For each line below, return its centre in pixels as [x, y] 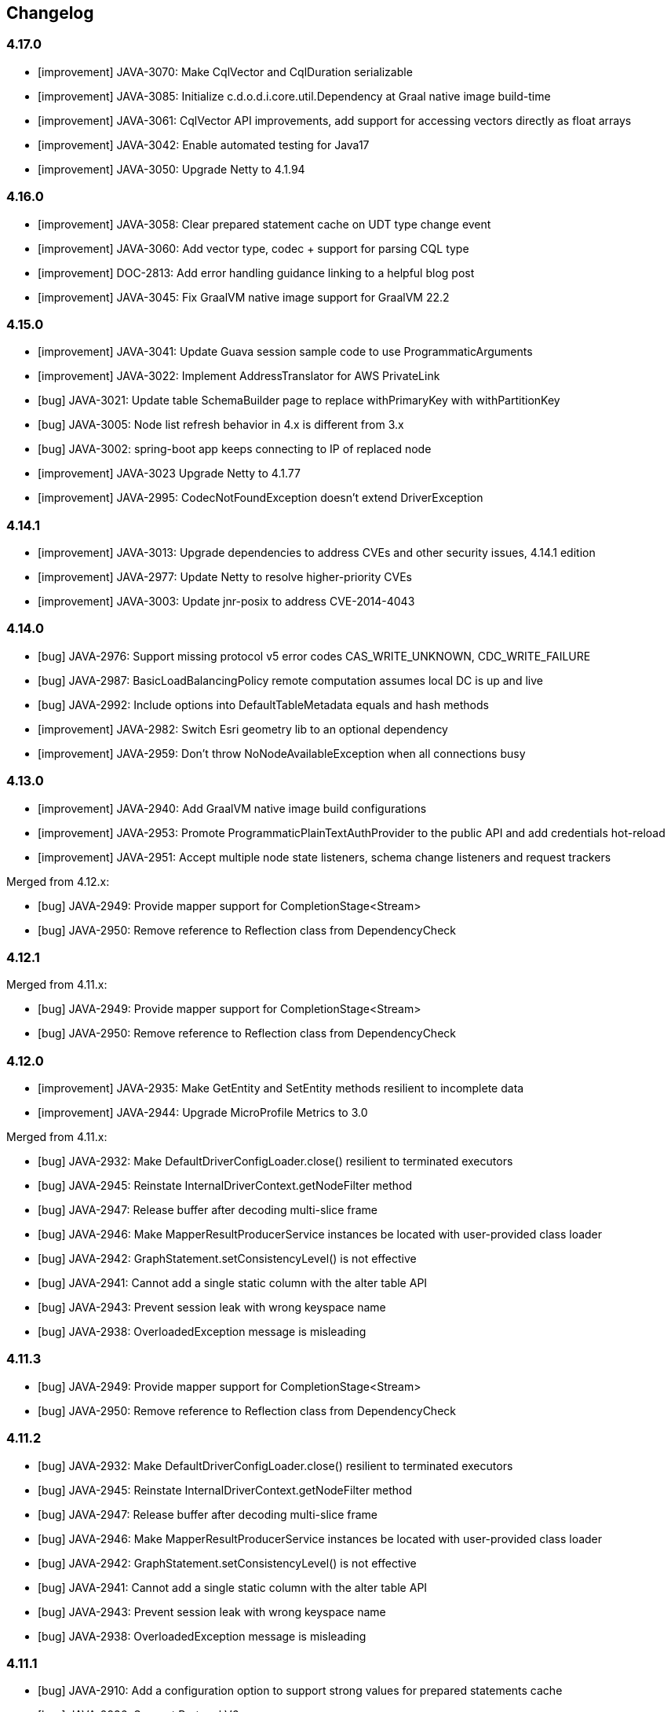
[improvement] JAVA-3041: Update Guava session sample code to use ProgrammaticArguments [285, 352]
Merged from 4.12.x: [58, 881]
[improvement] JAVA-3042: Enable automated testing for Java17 [204, 144]
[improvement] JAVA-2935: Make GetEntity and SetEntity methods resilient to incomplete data [281, 1088]
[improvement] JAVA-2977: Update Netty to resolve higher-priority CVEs [225, 577]
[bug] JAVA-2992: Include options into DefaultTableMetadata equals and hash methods [263, 704]
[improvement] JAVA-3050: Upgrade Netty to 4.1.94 [171, 169]
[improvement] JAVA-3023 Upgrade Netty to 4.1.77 [169, 474]
